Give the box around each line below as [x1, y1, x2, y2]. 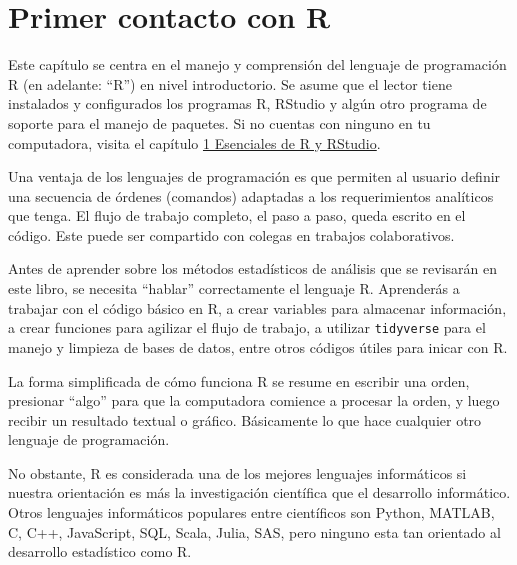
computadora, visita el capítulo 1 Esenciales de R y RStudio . [8, 132, 381, 153]
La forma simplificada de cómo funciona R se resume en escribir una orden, [8, 370, 470, 391]
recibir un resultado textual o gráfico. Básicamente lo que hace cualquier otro [8, 409, 482, 430]
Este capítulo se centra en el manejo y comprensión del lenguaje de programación [8, 54, 507, 75]
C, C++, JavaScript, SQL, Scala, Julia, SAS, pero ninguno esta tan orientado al [8, 521, 501, 542]
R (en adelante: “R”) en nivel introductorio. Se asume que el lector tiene [8, 73, 452, 94]
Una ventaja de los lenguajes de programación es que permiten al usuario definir [8, 166, 501, 187]
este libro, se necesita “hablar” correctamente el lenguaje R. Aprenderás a [8, 278, 460, 299]
